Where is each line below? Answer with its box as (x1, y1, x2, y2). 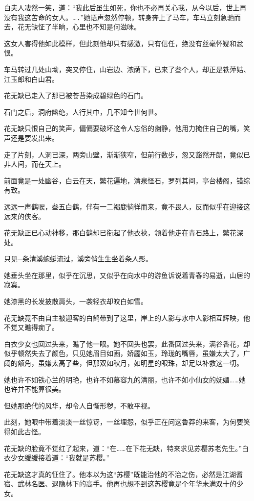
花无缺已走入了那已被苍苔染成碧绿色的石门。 (4, 90, 148, 100)
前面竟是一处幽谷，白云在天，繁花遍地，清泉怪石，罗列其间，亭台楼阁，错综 (4, 175, 250, 185)
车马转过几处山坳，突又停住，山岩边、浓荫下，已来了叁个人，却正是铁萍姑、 (4, 64, 250, 74)
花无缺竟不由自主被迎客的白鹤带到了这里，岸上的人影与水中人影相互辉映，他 (4, 312, 250, 323)
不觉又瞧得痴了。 (4, 322, 59, 332)
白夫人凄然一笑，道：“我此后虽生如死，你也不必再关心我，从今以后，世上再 (4, 2, 247, 12)
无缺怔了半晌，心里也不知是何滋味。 (24, 22, 141, 32)
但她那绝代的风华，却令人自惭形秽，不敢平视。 (4, 400, 154, 410)
